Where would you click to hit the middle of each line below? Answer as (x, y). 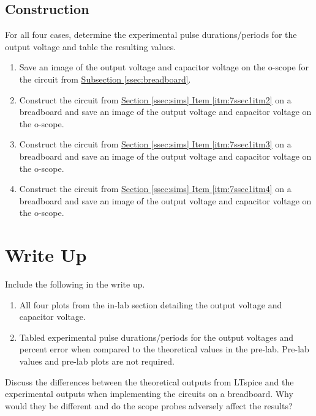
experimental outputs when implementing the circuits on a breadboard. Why (149, 394)
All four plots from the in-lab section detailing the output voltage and (151, 304)
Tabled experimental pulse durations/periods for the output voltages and (156, 337)
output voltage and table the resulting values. (91, 46)
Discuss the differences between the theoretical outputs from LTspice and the (149, 381)
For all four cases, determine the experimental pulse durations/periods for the (151, 35)
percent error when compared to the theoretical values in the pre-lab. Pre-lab (164, 349)
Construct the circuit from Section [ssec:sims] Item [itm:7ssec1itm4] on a (155, 189)
